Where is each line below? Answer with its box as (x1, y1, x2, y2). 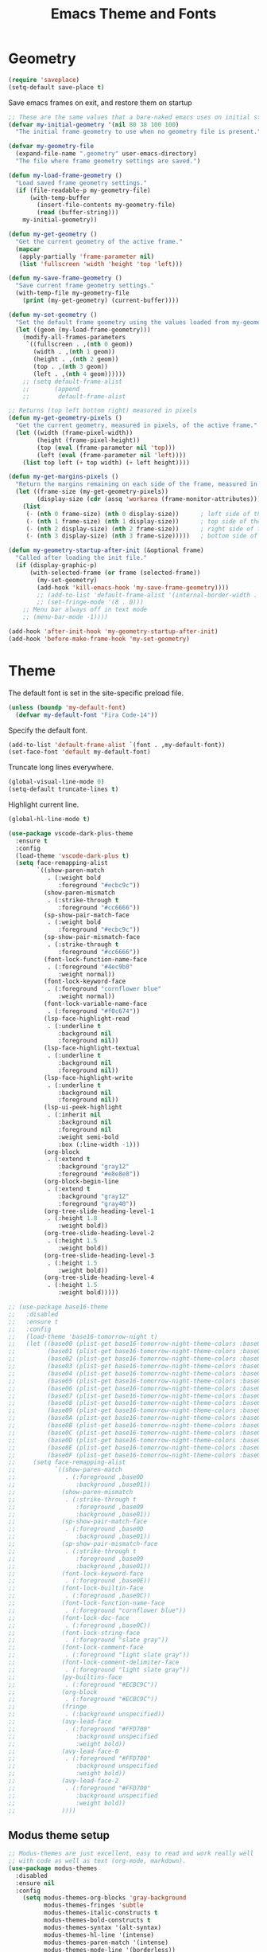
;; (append (22, 385, 80, 393)
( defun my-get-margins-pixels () (8, 473, 119, 481)
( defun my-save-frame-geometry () (8, 274, 123, 283)
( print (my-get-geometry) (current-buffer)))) (22, 296, 180, 305)
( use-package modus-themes (8, 1864, 98, 1872)
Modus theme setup (8, 1829, 110, 1842)
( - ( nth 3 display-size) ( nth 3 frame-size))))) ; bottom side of (25, 532, 258, 540)
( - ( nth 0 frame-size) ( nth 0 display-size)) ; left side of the (25, 510, 265, 518)
